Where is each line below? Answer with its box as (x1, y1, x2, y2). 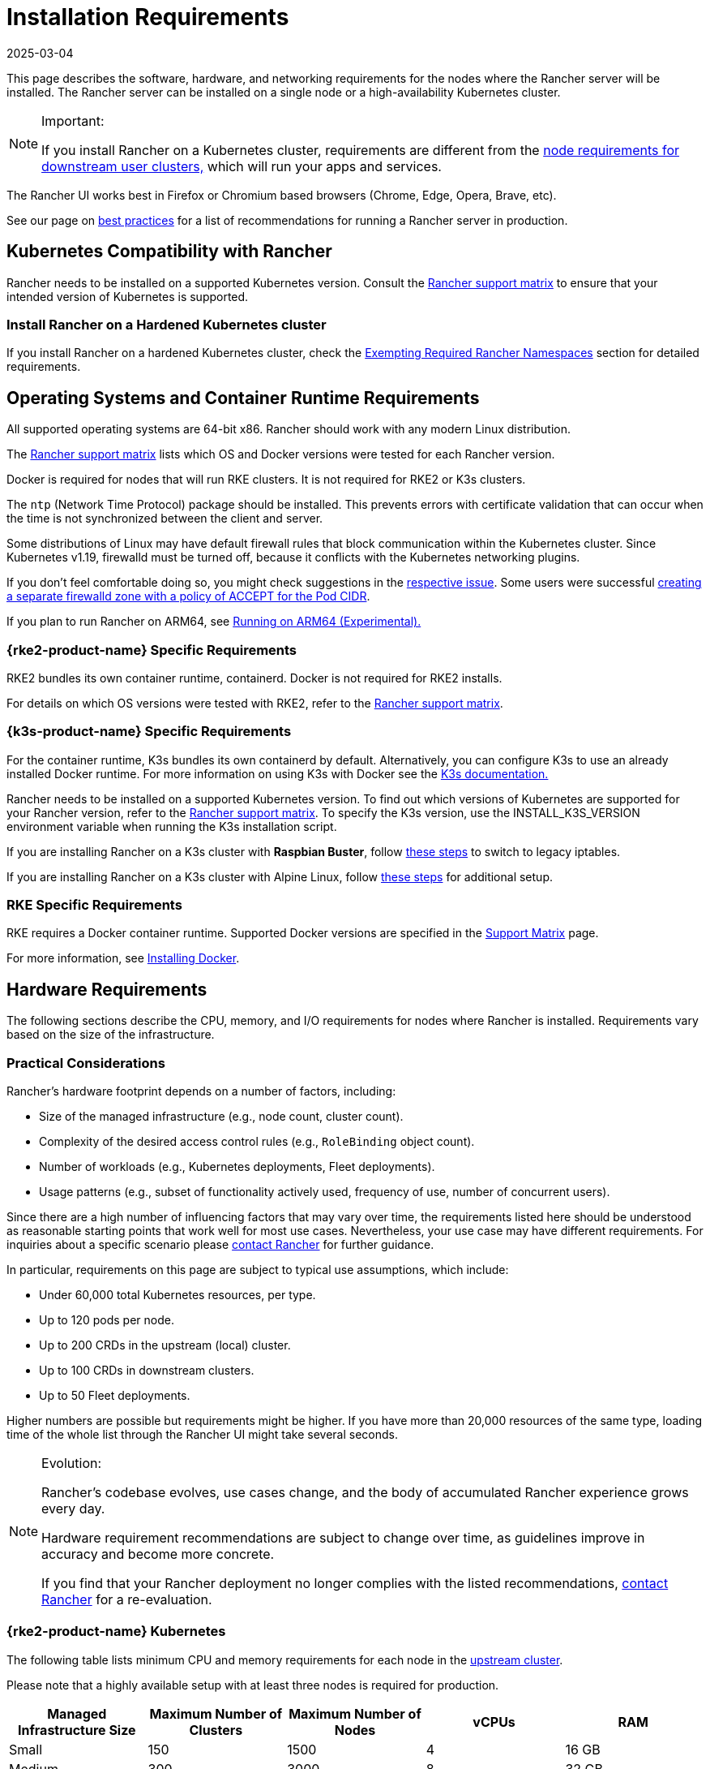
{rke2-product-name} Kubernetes (6, 1623, 226, 1640)
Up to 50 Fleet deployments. (39, 1388, 190, 1403)
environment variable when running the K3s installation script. (6, 819, 337, 833)
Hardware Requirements (6, 979, 207, 1000)
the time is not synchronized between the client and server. (6, 511, 323, 526)
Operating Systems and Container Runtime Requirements (6, 387, 480, 408)
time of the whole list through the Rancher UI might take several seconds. (6, 1427, 398, 1442)
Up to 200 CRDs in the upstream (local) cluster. (39, 1338, 291, 1353)
